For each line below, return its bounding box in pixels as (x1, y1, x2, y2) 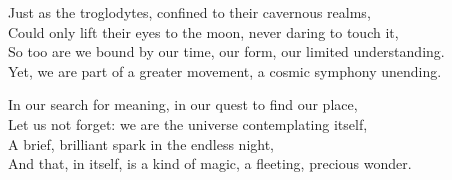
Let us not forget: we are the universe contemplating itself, (8, 113, 368, 134)
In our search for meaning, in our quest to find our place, (8, 94, 358, 115)
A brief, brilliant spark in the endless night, (8, 133, 274, 154)
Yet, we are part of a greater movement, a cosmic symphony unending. (8, 60, 442, 81)
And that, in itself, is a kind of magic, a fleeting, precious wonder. (8, 153, 412, 174)
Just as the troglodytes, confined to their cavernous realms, (8, 2, 371, 22)
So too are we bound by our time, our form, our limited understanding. (8, 41, 445, 62)
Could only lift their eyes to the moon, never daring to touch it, (8, 21, 399, 42)
